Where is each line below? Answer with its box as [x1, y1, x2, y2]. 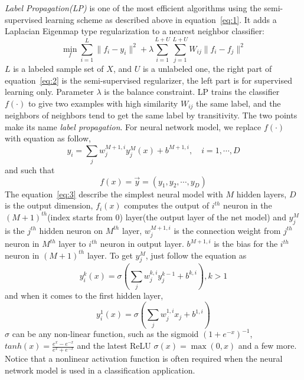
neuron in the [223, 199, 272, 212]
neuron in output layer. [100, 237, 184, 250]
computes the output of [124, 199, 209, 212]
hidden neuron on [39, 224, 103, 236]
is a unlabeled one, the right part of [142, 62, 272, 74]
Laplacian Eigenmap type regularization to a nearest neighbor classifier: [5, 25, 264, 37]
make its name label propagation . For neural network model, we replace [5, 120, 261, 133]
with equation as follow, [5, 132, 91, 144]
